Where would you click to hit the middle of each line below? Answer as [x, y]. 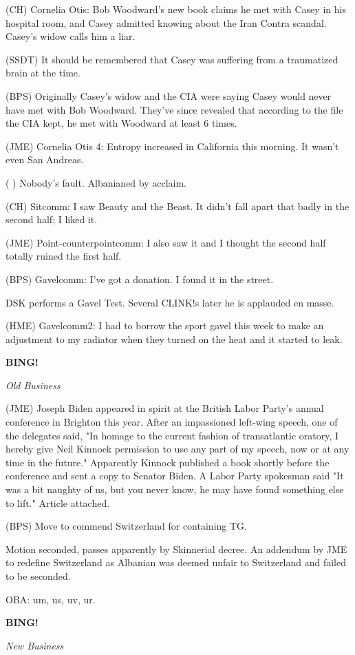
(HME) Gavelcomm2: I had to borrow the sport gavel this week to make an [165, 325]
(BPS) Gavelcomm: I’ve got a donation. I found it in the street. [140, 279]
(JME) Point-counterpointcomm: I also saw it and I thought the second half [166, 242]
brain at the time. [43, 73]
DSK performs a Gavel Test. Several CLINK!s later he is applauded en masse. [170, 302]
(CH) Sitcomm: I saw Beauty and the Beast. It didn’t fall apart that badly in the [177, 206]
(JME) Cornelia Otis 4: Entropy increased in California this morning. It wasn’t [172, 146]
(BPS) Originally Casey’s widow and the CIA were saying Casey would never [169, 95]
